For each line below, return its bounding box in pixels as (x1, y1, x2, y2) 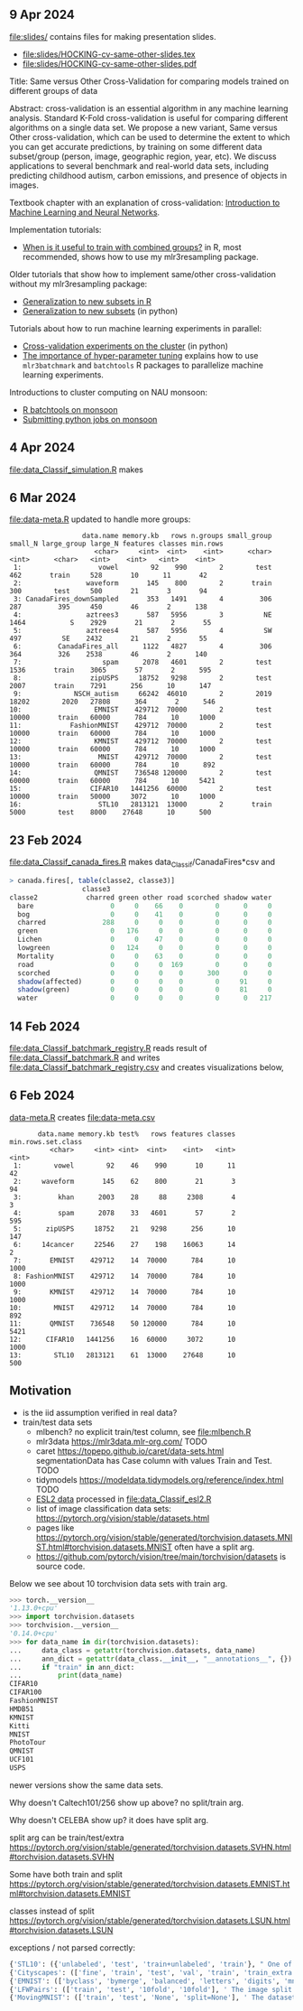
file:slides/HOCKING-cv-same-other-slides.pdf (22, 58, 197, 69)
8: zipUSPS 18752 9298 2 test (13, 674, 272, 683)
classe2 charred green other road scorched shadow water (9, 893, 272, 902)
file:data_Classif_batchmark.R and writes (9, 1052, 161, 1063)
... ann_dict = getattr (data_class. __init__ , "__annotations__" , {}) (9, 1654, 293, 1663)
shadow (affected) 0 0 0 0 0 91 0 (17, 977, 272, 986)
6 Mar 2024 (9, 490, 77, 506)
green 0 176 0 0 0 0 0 (17, 926, 272, 936)
